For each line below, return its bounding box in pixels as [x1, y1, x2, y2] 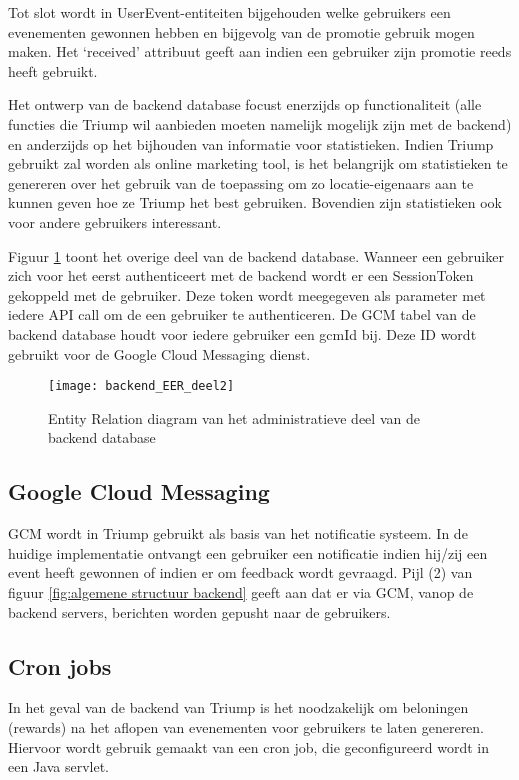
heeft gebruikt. [8, 60, 98, 81]
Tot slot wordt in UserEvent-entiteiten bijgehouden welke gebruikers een [8, 2, 451, 22]
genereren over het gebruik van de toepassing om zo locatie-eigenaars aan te [8, 172, 474, 193]
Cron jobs [8, 650, 112, 681]
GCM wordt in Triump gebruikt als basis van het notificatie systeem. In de [8, 523, 468, 544]
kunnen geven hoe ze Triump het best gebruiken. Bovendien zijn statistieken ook [8, 192, 503, 213]
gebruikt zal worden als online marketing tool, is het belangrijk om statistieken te [8, 153, 508, 174]
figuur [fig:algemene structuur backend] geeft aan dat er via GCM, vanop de [8, 581, 474, 602]
